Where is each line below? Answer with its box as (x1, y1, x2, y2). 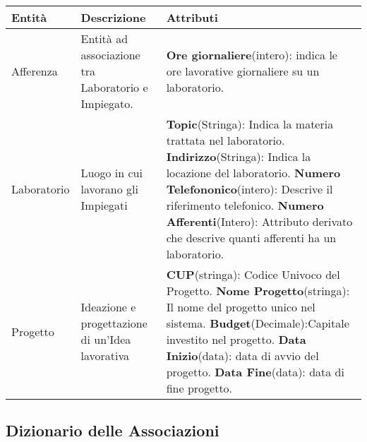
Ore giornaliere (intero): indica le (166, 47, 337, 63)
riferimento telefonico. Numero (166, 197, 324, 213)
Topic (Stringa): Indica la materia (166, 116, 334, 132)
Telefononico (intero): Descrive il (166, 181, 333, 197)
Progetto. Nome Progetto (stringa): (166, 282, 350, 299)
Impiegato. (80, 95, 133, 112)
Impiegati (80, 197, 128, 213)
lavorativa (80, 347, 130, 364)
